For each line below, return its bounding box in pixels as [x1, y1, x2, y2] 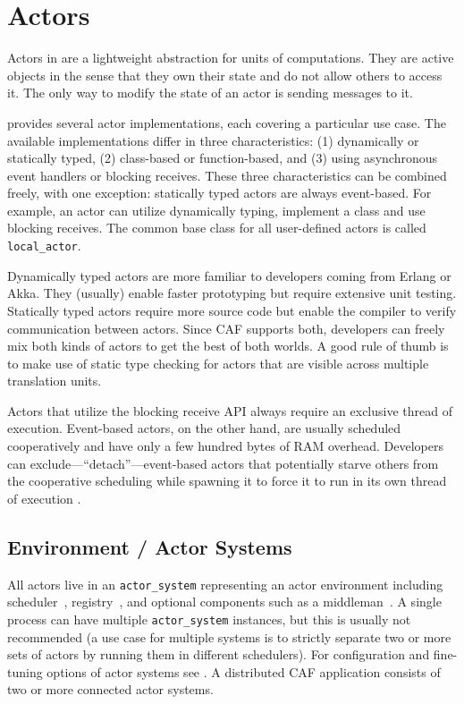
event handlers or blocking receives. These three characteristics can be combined [7, 165, 447, 184]
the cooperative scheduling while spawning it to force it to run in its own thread [7, 471, 447, 490]
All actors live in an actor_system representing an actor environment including [7, 574, 443, 593]
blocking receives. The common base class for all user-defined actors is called [7, 218, 426, 237]
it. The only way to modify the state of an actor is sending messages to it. [7, 83, 413, 102]
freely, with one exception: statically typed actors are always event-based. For [7, 183, 432, 202]
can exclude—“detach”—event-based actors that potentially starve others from [7, 454, 439, 472]
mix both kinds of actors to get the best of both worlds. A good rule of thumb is [7, 336, 449, 355]
